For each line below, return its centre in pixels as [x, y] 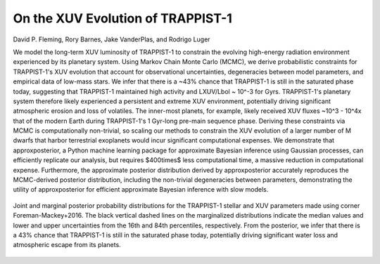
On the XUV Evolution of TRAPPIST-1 [122, 18]
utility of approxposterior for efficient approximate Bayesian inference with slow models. [141, 190]
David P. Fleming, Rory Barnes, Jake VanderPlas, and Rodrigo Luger [112, 39]
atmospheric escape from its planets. [67, 245]
